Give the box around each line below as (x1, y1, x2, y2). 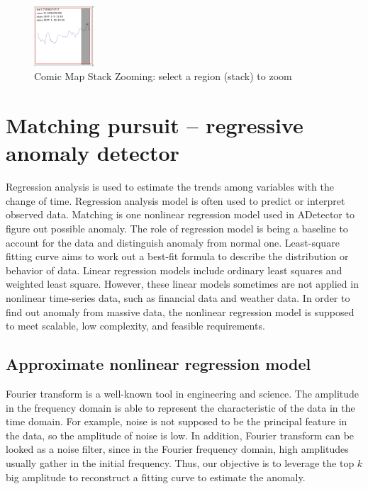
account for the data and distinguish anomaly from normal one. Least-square (6, 235, 340, 249)
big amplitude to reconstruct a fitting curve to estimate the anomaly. (6, 469, 306, 484)
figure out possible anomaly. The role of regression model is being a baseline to (6, 221, 348, 236)
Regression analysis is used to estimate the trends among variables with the (6, 179, 334, 194)
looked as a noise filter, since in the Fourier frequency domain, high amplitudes (6, 442, 349, 456)
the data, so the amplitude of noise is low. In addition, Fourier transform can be (6, 427, 355, 442)
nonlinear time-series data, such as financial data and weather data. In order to (6, 291, 350, 305)
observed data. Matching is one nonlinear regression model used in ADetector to (6, 207, 355, 222)
